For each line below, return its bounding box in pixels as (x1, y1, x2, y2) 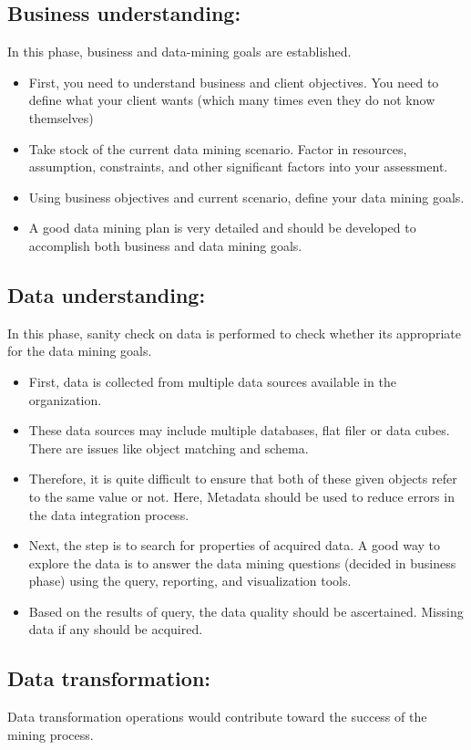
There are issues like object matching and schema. (28, 438, 309, 457)
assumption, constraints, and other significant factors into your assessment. (28, 157, 448, 176)
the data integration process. (28, 505, 189, 524)
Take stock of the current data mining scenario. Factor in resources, (28, 139, 407, 158)
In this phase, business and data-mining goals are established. (7, 42, 352, 61)
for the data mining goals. (7, 341, 152, 360)
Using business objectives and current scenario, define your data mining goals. (28, 187, 465, 206)
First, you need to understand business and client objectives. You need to (28, 72, 439, 91)
